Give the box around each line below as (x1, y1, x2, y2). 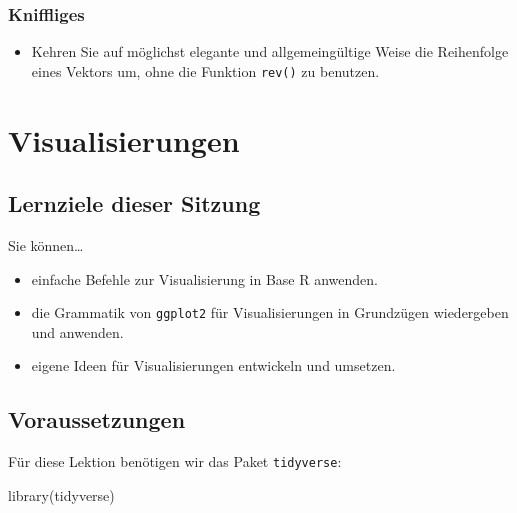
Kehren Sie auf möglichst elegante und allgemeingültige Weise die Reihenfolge (31, 41, 509, 62)
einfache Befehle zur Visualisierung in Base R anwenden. (31, 268, 379, 289)
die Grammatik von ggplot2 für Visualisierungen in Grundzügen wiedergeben (31, 302, 509, 323)
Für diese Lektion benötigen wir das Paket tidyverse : (8, 451, 342, 472)
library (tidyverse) (8, 484, 115, 505)
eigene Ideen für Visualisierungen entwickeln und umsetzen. (31, 355, 396, 376)
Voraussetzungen (8, 404, 186, 435)
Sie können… (8, 235, 84, 256)
